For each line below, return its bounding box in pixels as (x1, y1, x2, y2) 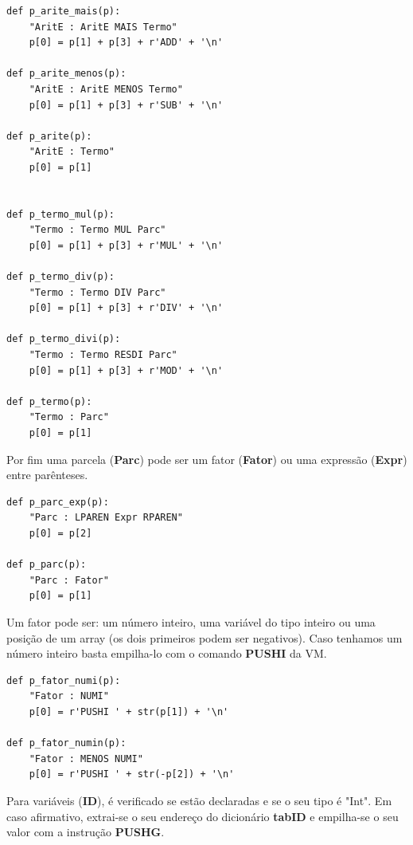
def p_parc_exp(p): (6, 496, 109, 508)
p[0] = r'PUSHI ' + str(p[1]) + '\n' (29, 705, 229, 717)
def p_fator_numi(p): (6, 674, 121, 686)
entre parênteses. (6, 466, 88, 483)
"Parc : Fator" (29, 574, 109, 586)
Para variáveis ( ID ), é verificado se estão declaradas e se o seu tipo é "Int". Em (6, 792, 392, 808)
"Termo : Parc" (29, 411, 109, 423)
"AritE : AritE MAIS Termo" (29, 21, 177, 33)
